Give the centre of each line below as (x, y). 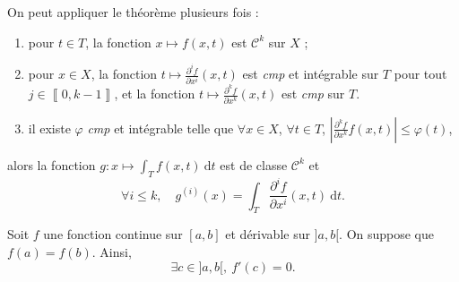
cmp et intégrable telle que (160, 128)
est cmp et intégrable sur (311, 74)
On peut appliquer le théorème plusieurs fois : (133, 12)
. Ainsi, (112, 251)
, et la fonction (155, 94)
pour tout (420, 74)
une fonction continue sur (113, 234)
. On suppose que (387, 234)
